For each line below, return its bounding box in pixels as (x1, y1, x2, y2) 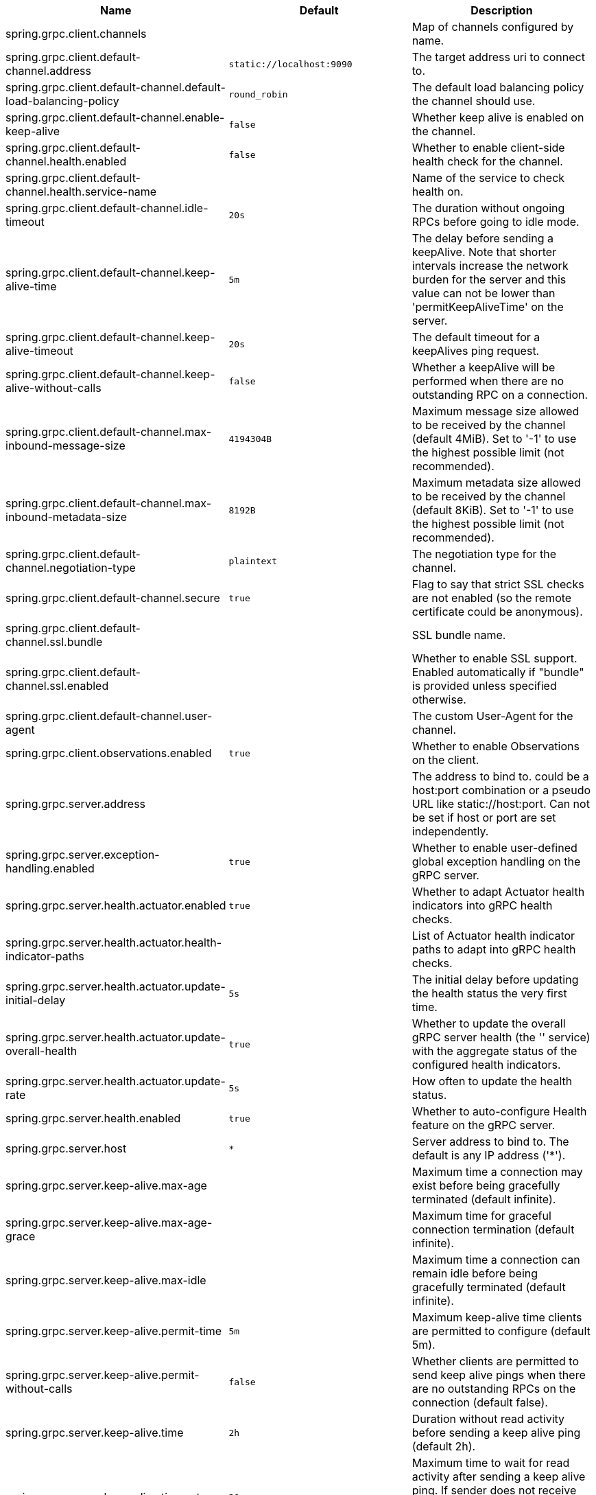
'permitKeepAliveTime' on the (412, 300, 564, 314)
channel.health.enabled (5, 154, 127, 168)
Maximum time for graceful (412, 1209, 551, 1222)
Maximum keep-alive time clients (412, 1310, 582, 1324)
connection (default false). (412, 1395, 548, 1409)
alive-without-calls (5, 381, 102, 395)
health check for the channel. (412, 154, 563, 168)
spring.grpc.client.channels (5, 27, 147, 40)
